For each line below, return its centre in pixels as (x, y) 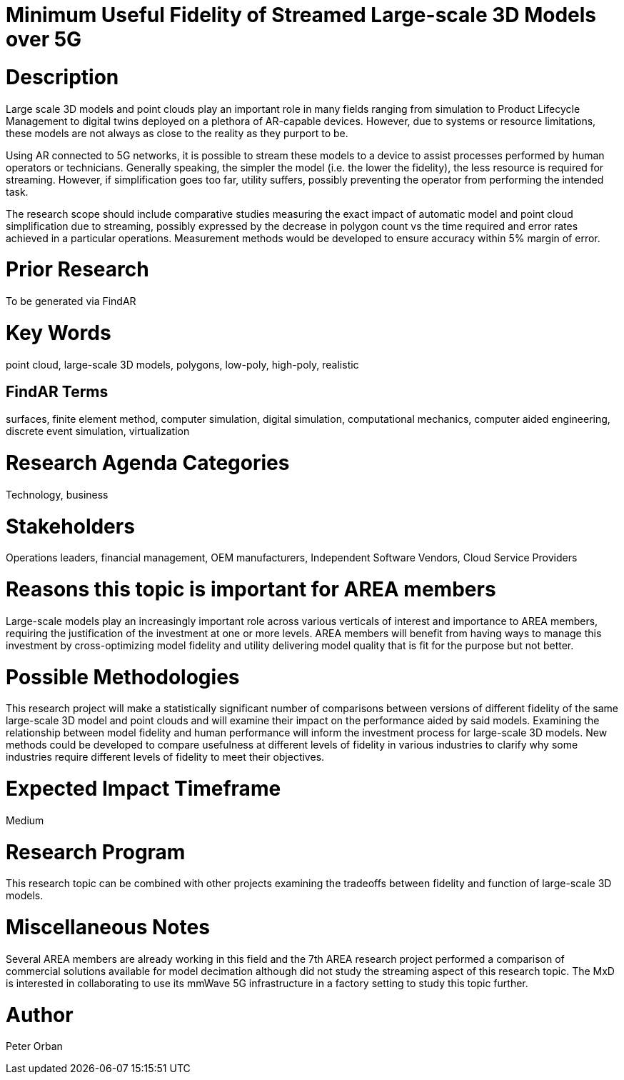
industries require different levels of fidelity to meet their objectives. (165, 757)
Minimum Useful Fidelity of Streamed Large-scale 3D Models (301, 15)
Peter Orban (34, 1046)
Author (40, 1015)
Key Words (59, 332)
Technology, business (57, 494)
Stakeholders (70, 526)
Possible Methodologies (123, 677)
